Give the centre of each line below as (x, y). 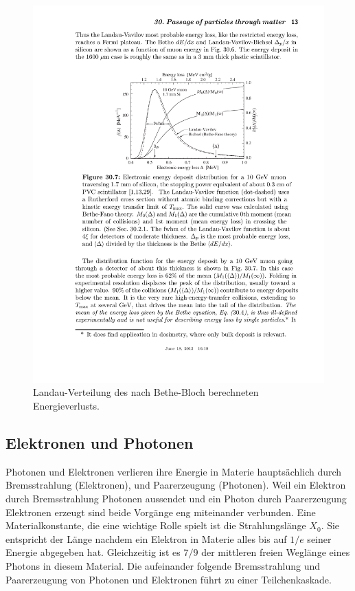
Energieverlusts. (66, 406)
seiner (319, 538)
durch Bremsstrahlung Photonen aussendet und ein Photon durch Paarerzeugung (176, 499)
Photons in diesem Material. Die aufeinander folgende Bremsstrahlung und (163, 566)
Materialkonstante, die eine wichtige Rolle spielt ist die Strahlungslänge (156, 525)
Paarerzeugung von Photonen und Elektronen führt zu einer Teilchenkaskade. (169, 579)
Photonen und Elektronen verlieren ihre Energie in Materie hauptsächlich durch (174, 471)
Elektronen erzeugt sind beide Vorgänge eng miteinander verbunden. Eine (161, 512)
